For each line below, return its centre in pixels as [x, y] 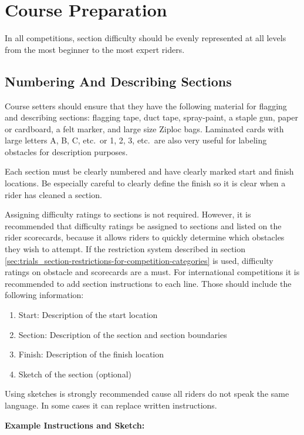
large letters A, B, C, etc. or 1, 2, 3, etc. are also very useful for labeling [136, 140]
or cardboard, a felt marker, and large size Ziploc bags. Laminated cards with [144, 128]
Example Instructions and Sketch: [75, 425]
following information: [44, 295]
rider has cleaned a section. [53, 194]
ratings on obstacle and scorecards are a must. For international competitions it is [152, 272]
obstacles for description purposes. [66, 151]
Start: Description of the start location [88, 315]
